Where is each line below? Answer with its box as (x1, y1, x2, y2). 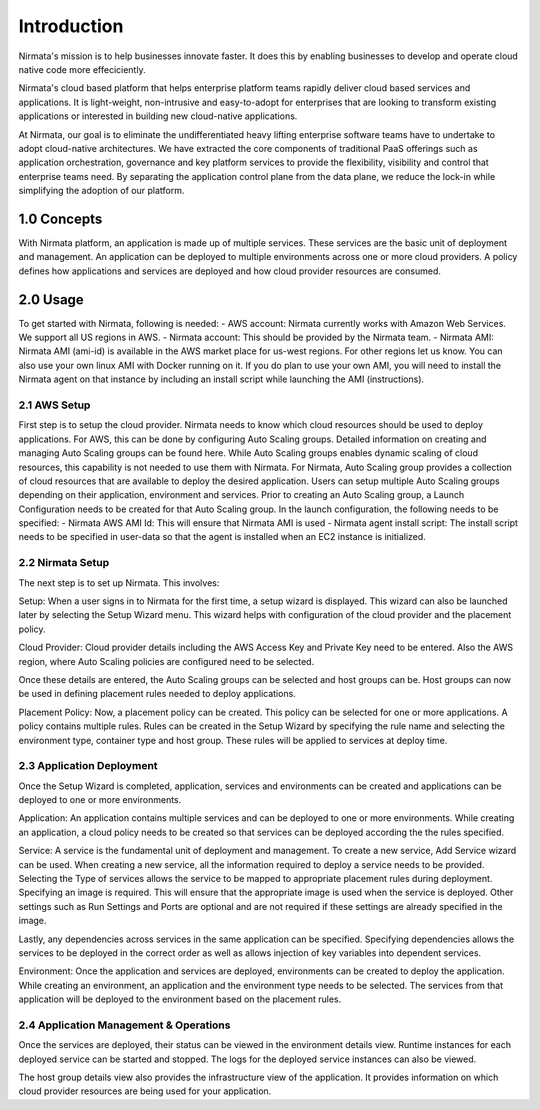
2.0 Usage (18, 291, 84, 308)
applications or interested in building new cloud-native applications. (18, 110, 298, 122)
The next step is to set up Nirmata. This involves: (18, 576, 220, 589)
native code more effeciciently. (18, 63, 146, 75)
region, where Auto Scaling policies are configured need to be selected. (18, 655, 315, 667)
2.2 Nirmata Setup (18, 556, 110, 570)
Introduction (18, 15, 124, 37)
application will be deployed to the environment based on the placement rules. (18, 993, 342, 1005)
